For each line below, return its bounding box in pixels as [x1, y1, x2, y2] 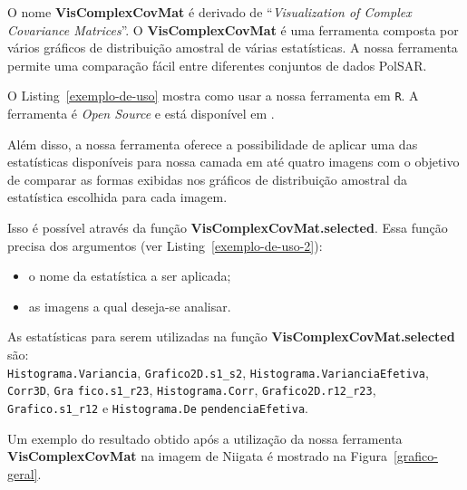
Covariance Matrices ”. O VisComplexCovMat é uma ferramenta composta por [7, 20, 459, 39]
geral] [7, 464, 38, 483]
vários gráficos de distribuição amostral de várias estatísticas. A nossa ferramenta [7, 38, 458, 57]
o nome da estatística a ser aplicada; [28, 266, 231, 285]
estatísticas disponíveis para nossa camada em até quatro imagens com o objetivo [7, 152, 460, 171]
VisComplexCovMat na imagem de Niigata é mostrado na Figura [7, 447, 387, 466]
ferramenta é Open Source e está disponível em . [7, 104, 275, 123]
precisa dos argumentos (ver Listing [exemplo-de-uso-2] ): [7, 235, 323, 255]
